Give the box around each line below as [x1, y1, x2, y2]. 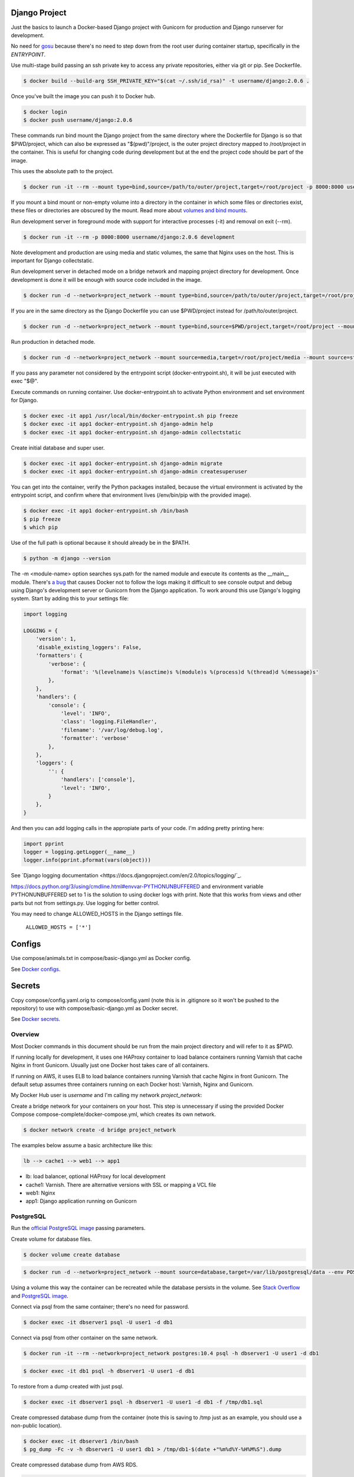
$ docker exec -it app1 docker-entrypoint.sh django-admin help [23, 421, 214, 428]
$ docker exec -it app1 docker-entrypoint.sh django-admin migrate [23, 460, 223, 467]
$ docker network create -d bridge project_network [23, 1127, 176, 1134]
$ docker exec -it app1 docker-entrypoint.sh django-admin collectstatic [23, 429, 241, 435]
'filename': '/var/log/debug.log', [60, 727, 163, 733]
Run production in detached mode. [11, 338, 96, 345]
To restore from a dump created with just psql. [11, 1382, 124, 1390]
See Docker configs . [11, 965, 61, 972]
